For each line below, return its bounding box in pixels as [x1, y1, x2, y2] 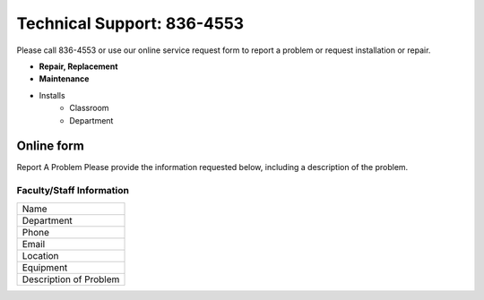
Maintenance [39, 73, 90, 84]
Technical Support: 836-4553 [16, 13, 245, 33]
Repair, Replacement [39, 61, 118, 72]
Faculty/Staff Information [16, 184, 130, 197]
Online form [16, 139, 84, 154]
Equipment [22, 261, 68, 273]
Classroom [69, 103, 109, 114]
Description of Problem [22, 273, 120, 286]
